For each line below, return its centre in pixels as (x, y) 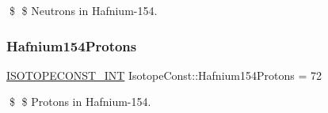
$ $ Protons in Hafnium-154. (80, 102)
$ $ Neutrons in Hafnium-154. (83, 10)
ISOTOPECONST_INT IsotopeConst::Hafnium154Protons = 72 (164, 75)
